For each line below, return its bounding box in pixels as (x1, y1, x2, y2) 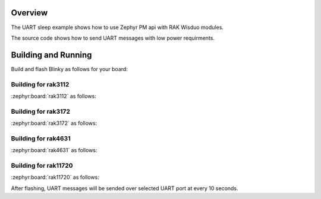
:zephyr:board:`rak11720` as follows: (11, 174, 99, 181)
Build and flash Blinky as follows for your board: (11, 65, 128, 72)
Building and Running (11, 50, 92, 60)
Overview (11, 8, 48, 18)
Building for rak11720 (11, 162, 74, 169)
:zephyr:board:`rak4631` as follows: (11, 147, 97, 154)
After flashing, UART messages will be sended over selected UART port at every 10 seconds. (11, 184, 238, 192)
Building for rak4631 (11, 134, 71, 142)
